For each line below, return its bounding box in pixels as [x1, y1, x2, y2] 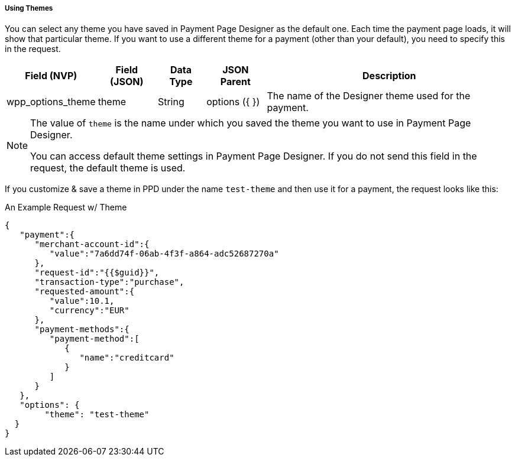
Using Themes [5, 4, 53, 12]
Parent [220, 76, 251, 88]
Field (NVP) [25, 70, 77, 82]
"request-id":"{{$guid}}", [34, 268, 160, 278]
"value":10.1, [49, 296, 115, 306]
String [157, 96, 184, 108]
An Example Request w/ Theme [5, 202, 127, 213]
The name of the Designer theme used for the [267, 90, 471, 102]
